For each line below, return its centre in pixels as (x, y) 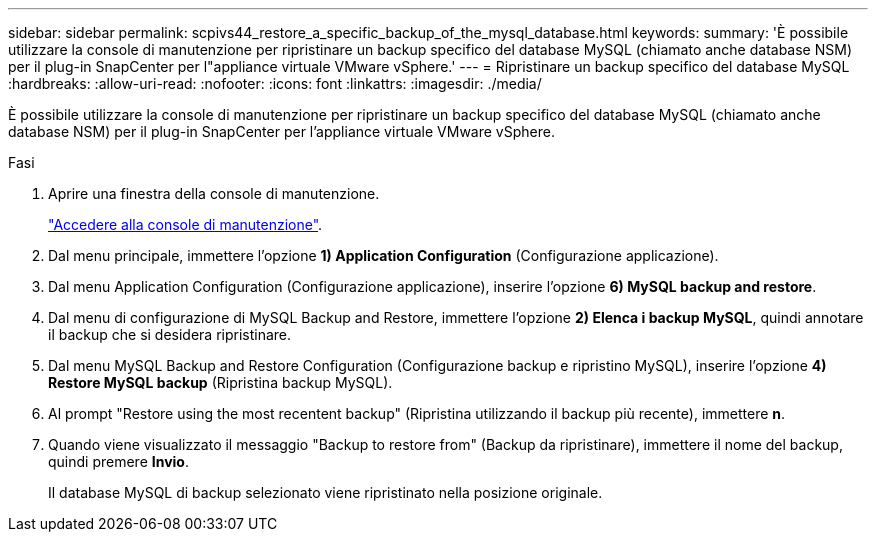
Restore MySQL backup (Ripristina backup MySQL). (220, 382)
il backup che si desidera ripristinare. (170, 334)
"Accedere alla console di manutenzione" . (185, 224)
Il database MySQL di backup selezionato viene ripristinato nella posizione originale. (325, 492)
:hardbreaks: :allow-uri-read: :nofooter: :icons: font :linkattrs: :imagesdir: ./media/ (275, 83)
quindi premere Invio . (118, 461)
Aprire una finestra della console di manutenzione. (214, 193)
